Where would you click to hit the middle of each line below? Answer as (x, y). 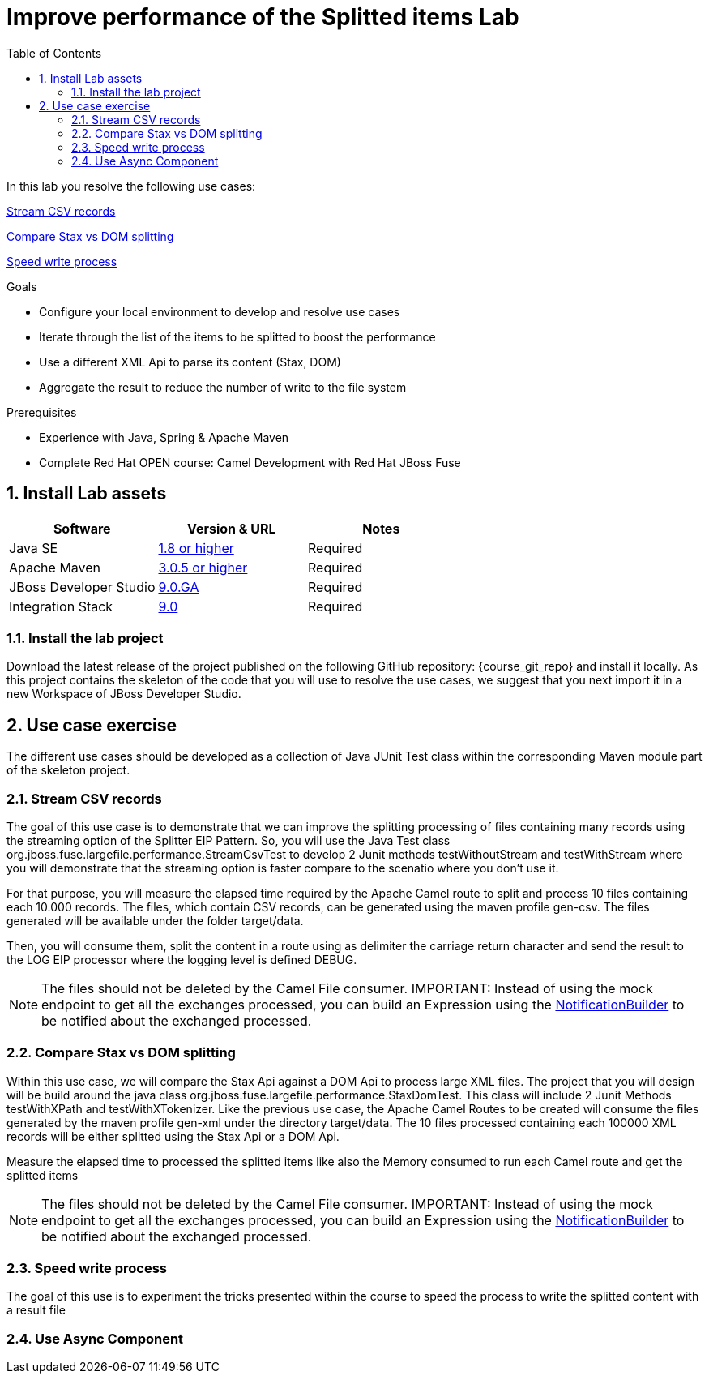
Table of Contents (54, 53)
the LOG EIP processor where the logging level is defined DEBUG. (182, 959)
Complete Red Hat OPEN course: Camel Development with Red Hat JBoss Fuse (250, 462)
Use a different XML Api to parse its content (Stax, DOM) (190, 362)
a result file (36, 1310)
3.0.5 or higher (203, 567)
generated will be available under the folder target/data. (155, 920)
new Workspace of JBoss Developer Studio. (124, 694)
